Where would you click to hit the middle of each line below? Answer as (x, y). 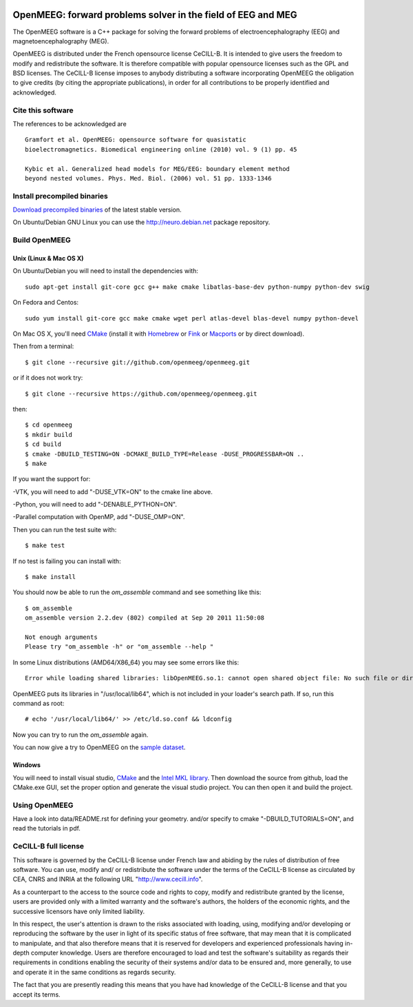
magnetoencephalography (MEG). (61, 41)
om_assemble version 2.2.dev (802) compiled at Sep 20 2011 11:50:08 (145, 618)
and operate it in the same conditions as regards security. (94, 972)
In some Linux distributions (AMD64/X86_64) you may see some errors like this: (126, 662)
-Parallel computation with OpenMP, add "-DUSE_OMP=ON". (99, 517)
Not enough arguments (61, 637)
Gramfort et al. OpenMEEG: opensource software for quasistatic (136, 140)
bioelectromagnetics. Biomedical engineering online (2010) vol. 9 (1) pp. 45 (161, 149)
